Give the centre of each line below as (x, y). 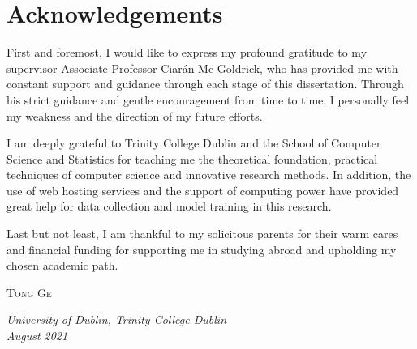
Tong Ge (29, 292)
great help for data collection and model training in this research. (169, 206)
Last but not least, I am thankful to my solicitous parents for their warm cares (202, 234)
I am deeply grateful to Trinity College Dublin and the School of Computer (194, 143)
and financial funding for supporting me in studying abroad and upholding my (202, 249)
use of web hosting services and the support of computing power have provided (203, 190)
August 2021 (37, 336)
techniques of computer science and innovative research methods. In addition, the (209, 174)
